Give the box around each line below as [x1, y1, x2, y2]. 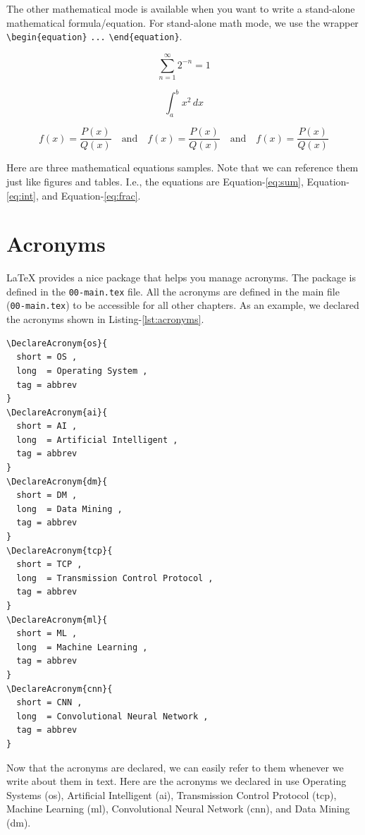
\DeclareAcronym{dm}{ [6, 476, 108, 487]
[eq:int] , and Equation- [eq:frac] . [6, 188, 141, 202]
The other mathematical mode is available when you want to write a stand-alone [6, 1, 355, 16]
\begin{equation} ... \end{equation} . [6, 29, 182, 44]
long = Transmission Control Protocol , [16, 573, 214, 583]
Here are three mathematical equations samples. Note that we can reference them [6, 160, 359, 175]
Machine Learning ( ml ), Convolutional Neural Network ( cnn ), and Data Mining [6, 801, 350, 816]
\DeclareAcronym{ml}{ [6, 614, 108, 625]
